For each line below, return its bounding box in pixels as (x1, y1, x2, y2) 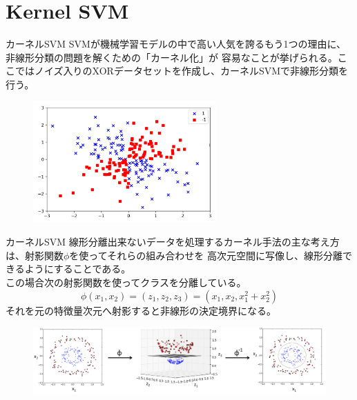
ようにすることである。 (24, 261, 131, 276)
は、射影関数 (6, 248, 64, 262)
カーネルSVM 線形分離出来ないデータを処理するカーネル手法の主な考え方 (6, 234, 340, 249)
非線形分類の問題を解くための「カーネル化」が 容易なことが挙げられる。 (6, 50, 338, 64)
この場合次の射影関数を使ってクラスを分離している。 (6, 275, 247, 290)
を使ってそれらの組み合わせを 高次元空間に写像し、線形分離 (69, 248, 342, 262)
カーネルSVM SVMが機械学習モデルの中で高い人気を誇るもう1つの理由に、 (6, 37, 347, 51)
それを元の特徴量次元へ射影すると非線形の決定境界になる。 (6, 303, 276, 317)
